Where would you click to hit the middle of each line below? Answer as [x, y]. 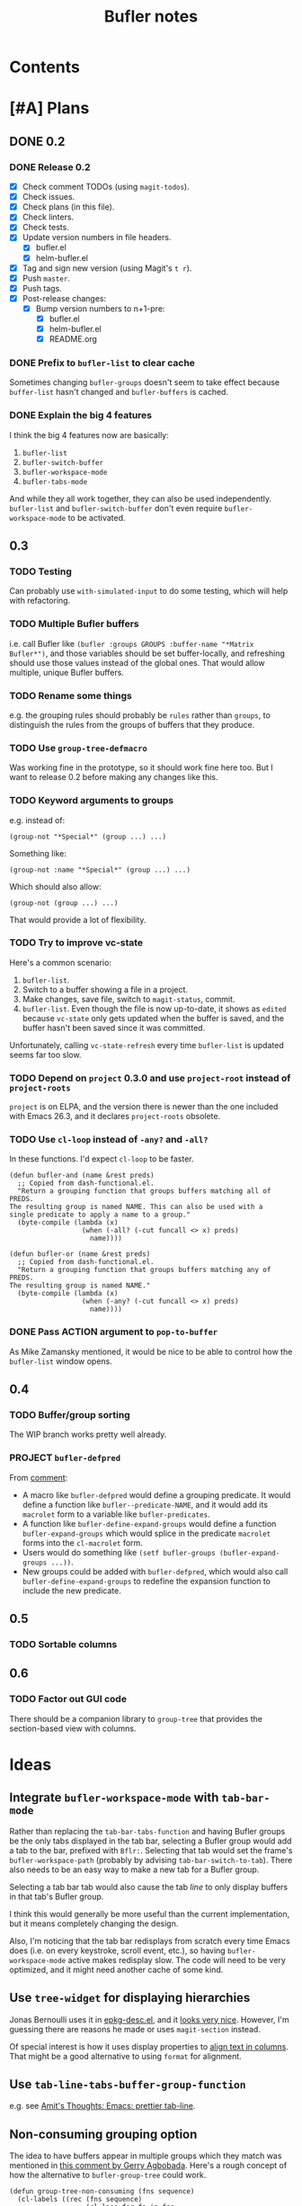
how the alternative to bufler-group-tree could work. [108, 2175]
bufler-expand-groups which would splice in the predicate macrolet [147, 1533]
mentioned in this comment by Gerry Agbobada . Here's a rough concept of [148, 2166]
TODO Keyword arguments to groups [91, 801]
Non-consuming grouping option [103, 2134]
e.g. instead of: [37, 820]
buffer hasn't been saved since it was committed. [114, 1027]
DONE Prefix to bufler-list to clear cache [102, 363]
